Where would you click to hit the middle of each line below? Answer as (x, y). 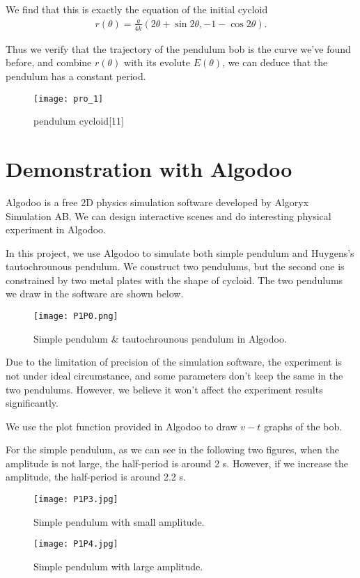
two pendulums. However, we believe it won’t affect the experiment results (164, 389)
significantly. (32, 403)
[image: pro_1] (69, 99)
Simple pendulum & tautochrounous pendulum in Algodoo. (160, 338)
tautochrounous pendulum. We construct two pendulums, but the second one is (175, 266)
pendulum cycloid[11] (79, 121)
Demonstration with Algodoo (149, 168)
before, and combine (49, 62)
